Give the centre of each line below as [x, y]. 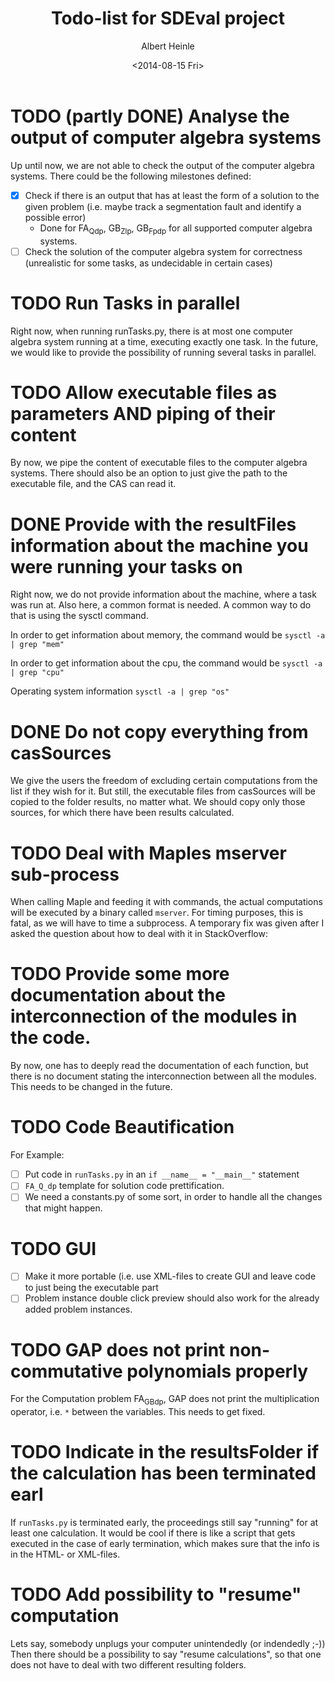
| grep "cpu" [37, 673]
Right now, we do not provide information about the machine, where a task [163, 594]
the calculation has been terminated [163, 1473]
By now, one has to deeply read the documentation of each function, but [159, 1066]
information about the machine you [159, 545]
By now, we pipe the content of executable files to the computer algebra [159, 463]
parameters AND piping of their [143, 413]
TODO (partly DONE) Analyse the [150, 116]
